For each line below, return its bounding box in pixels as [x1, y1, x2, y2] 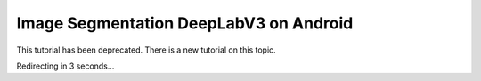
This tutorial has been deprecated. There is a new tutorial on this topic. [16, 45, 276, 55]
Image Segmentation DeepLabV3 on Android [16, 13, 354, 33]
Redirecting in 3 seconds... [16, 61, 115, 71]
